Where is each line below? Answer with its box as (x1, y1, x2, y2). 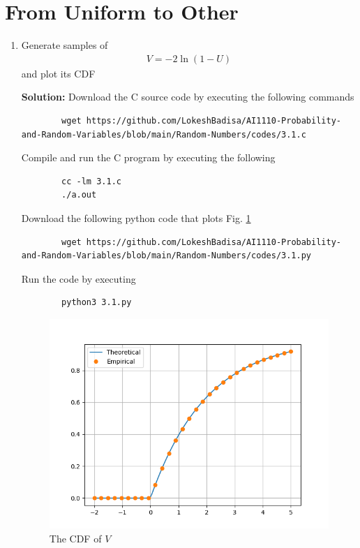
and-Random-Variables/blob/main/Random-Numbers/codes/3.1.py (21, 251, 312, 261)
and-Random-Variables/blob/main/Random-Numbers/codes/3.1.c (21, 129, 306, 140)
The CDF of (49, 531, 102, 545)
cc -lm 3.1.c (61, 176, 121, 186)
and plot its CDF (21, 66, 96, 80)
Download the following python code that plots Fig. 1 (21, 210, 251, 225)
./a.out (61, 190, 97, 200)
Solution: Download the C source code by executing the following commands (21, 89, 354, 104)
